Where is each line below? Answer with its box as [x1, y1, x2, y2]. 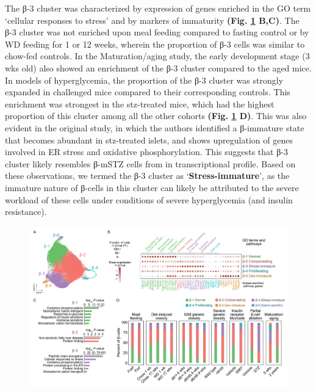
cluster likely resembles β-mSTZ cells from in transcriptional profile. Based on [5, 157, 296, 170]
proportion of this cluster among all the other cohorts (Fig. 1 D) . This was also [5, 109, 307, 122]
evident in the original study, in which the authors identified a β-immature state [5, 121, 304, 134]
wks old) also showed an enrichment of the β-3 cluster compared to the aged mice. [5, 61, 312, 74]
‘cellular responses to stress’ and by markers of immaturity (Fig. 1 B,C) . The [5, 13, 300, 26]
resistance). [5, 205, 47, 218]
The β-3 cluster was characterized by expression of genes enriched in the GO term [5, 2, 311, 14]
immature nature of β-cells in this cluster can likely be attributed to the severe [5, 181, 299, 194]
